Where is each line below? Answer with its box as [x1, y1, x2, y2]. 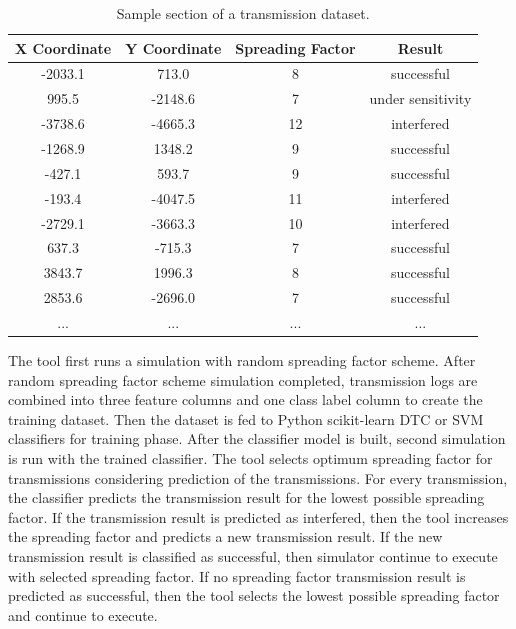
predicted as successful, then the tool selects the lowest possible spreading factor [8, 585, 500, 606]
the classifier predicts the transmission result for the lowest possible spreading [8, 487, 485, 508]
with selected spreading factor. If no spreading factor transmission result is [8, 565, 466, 586]
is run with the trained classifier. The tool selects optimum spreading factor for [8, 447, 493, 468]
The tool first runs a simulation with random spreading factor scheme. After [8, 349, 476, 370]
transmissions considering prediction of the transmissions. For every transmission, [8, 467, 508, 488]
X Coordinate [15, 37, 112, 58]
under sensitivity [369, 88, 472, 109]
